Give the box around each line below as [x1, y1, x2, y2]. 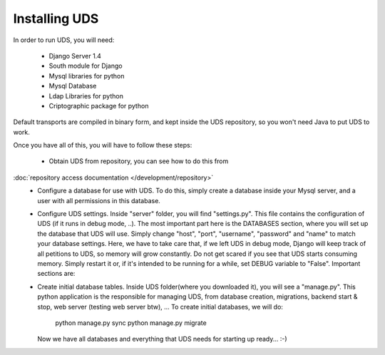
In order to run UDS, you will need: [13, 36, 115, 44]
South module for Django [48, 61, 123, 71]
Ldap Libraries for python [48, 91, 124, 100]
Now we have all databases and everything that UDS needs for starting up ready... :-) [37, 335, 288, 344]
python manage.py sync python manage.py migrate [55, 318, 207, 327]
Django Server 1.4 [48, 51, 101, 60]
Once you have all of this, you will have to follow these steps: [13, 141, 192, 150]
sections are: [37, 269, 76, 278]
